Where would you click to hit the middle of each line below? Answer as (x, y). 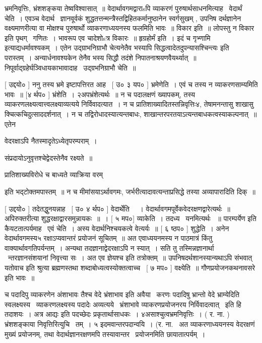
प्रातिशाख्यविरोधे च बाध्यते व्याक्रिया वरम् (54, 175)
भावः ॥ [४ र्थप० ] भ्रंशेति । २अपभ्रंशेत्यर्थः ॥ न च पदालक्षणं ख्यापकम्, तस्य (100, 94)
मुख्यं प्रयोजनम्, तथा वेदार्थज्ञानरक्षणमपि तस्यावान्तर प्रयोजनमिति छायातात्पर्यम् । (105, 334)
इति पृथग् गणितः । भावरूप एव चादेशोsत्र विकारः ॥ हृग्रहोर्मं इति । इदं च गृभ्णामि (108, 38)
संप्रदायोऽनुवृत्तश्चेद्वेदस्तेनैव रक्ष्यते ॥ (49, 157)
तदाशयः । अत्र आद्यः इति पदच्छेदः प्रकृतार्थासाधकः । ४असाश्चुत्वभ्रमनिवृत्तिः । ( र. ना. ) (117, 314)
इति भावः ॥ (20, 277)
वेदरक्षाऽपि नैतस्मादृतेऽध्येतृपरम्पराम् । (51, 141)
